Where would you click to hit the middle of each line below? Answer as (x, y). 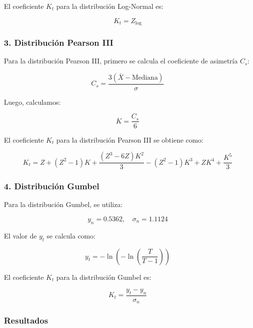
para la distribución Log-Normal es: (110, 6)
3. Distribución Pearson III (59, 42)
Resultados (26, 320)
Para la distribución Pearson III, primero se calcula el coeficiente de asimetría (121, 61)
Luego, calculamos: (32, 102)
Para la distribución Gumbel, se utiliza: (63, 204)
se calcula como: (71, 235)
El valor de (20, 235)
